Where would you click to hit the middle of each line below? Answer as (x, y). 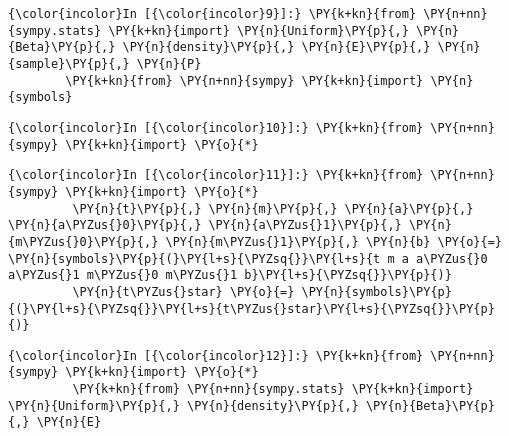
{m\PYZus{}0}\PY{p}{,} (83, 241)
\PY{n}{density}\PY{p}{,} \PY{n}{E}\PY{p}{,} (276, 47)
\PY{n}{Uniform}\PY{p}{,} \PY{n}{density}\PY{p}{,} (183, 405)
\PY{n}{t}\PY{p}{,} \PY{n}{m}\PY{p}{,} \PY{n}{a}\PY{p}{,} (273, 208)
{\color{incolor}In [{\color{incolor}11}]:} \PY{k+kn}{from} (216, 175)
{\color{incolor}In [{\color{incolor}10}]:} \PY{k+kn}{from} (216, 127)
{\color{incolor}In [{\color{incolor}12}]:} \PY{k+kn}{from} (216, 355)
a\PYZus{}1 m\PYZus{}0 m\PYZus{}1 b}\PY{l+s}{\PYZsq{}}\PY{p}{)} (230, 275)
